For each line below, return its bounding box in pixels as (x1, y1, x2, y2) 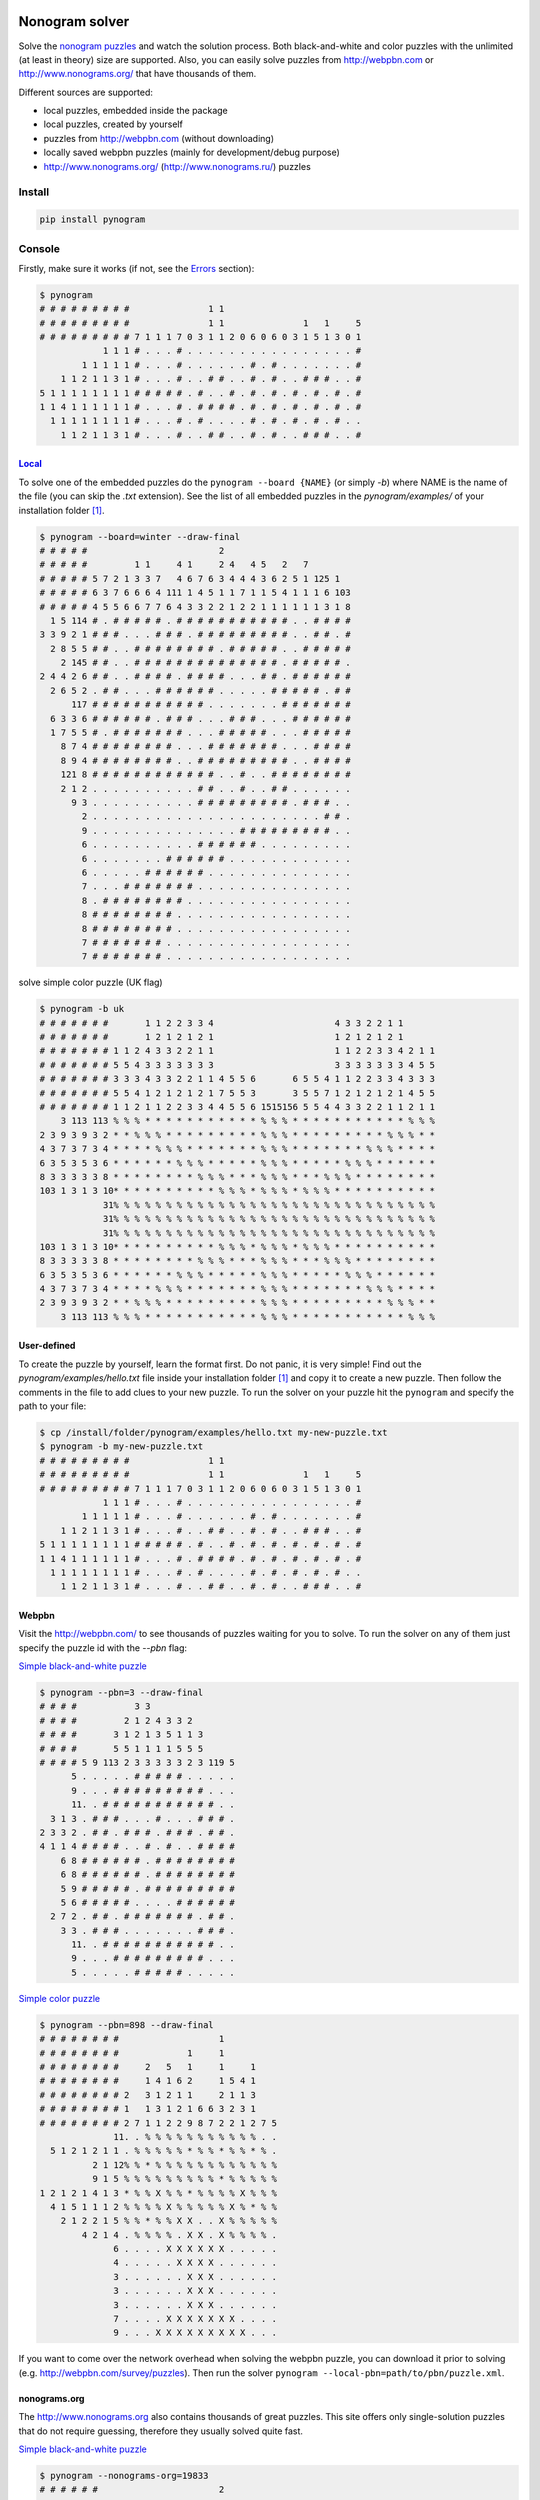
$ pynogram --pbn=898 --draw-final (39, 2019, 214, 2030)
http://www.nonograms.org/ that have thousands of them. (18, 68, 257, 80)
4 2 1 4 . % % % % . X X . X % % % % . (81, 2229, 277, 2240)
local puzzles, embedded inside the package (43, 105, 229, 117)
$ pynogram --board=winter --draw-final (39, 531, 240, 542)
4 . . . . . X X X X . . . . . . (113, 2257, 277, 2269)
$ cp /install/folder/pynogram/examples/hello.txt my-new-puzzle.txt (39, 1426, 388, 1438)
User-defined (18, 1340, 76, 1352)
